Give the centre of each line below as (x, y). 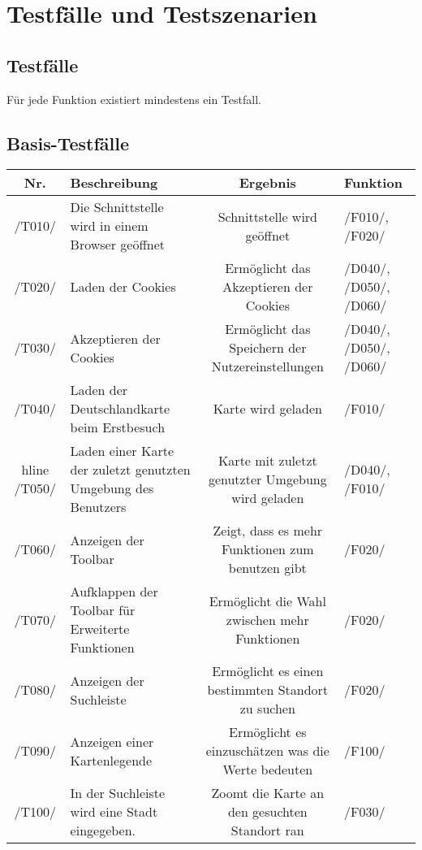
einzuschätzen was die (267, 751)
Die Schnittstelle (117, 207)
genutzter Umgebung (267, 479)
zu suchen (267, 709)
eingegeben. (103, 830)
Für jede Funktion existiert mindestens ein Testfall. (134, 99)
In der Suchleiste (118, 793)
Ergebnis (267, 183)
